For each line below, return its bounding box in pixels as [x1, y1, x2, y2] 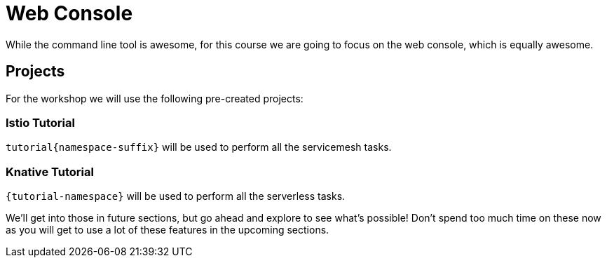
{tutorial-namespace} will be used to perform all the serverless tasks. [6, 190, 346, 203]
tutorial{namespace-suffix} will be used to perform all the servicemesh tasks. [6, 141, 392, 154]
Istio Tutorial [6, 115, 75, 130]
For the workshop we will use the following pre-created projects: [6, 92, 303, 104]
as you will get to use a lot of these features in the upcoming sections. [6, 224, 329, 236]
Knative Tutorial [6, 164, 94, 179]
